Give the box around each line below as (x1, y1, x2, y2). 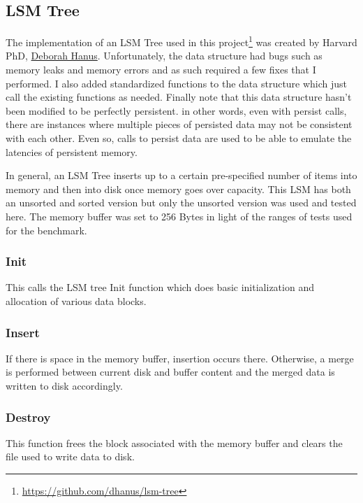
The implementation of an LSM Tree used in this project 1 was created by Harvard (6, 33, 357, 49)
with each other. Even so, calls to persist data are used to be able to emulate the (6, 131, 352, 146)
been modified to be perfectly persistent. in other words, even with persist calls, (6, 103, 347, 118)
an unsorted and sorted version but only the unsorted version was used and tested (6, 195, 357, 210)
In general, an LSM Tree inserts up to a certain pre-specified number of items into (6, 168, 357, 183)
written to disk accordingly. (6, 378, 123, 392)
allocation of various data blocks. (6, 293, 147, 308)
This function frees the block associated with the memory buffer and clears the (6, 435, 343, 450)
